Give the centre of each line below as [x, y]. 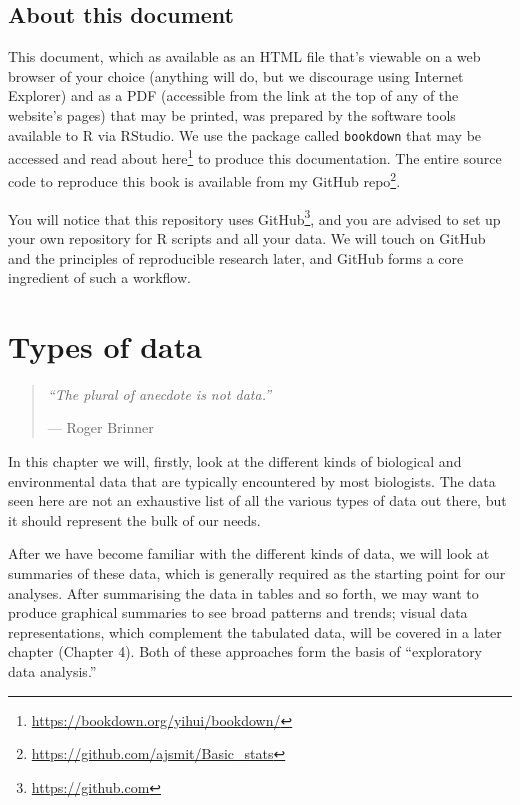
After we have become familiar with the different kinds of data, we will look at [249, 553]
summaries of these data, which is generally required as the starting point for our [257, 573]
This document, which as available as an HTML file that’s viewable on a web [244, 56]
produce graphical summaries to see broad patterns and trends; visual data [238, 612]
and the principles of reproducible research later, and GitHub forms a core [236, 257]
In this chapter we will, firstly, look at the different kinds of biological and [235, 461]
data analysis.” [52, 671]
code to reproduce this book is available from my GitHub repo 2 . [204, 180]
